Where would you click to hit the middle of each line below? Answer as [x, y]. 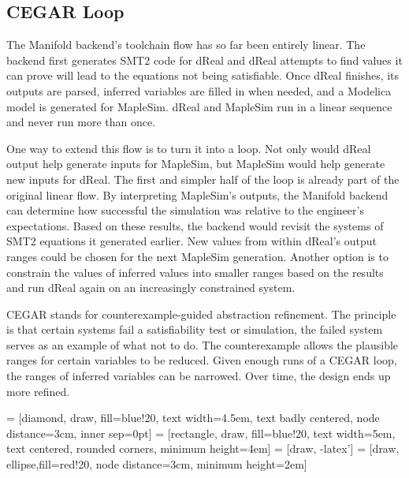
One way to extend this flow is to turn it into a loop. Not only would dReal [189, 148]
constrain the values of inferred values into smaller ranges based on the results [195, 272]
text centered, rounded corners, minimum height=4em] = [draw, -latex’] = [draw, [203, 448]
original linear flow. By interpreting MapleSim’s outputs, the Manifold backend [197, 194]
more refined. [38, 391]
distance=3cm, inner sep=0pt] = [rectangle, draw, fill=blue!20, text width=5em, [201, 433]
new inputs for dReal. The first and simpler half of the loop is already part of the [203, 179]
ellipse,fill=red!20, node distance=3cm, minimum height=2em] [157, 464]
